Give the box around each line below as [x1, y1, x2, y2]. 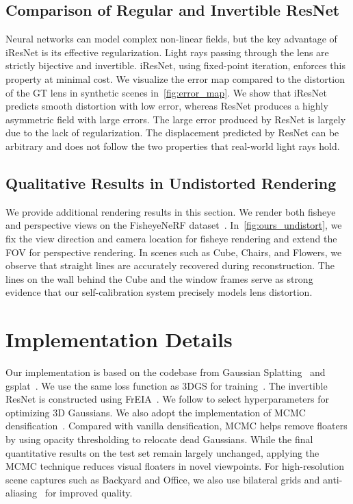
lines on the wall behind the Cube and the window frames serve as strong [5, 271, 313, 286]
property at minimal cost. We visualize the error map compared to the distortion [5, 71, 345, 86]
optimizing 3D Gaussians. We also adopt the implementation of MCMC [5, 405, 306, 419]
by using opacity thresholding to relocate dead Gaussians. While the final [5, 432, 313, 446]
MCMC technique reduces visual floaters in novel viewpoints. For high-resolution [5, 459, 345, 473]
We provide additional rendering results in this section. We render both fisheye [5, 204, 336, 218]
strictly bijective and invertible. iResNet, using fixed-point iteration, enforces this [5, 58, 345, 73]
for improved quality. [44, 486, 133, 500]
